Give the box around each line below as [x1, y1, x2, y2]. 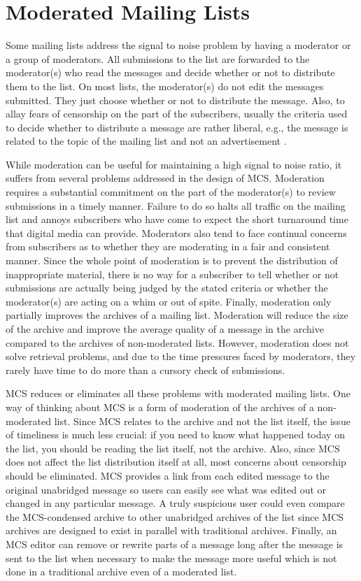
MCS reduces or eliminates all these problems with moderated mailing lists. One [6, 386, 351, 401]
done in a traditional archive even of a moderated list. [6, 564, 237, 579]
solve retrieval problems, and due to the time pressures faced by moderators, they [6, 349, 356, 364]
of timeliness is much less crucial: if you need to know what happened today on [6, 427, 345, 442]
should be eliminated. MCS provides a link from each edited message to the [6, 468, 330, 482]
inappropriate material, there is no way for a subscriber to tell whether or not [6, 266, 339, 281]
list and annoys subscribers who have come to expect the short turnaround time [6, 212, 348, 227]
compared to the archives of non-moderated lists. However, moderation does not [6, 335, 349, 350]
